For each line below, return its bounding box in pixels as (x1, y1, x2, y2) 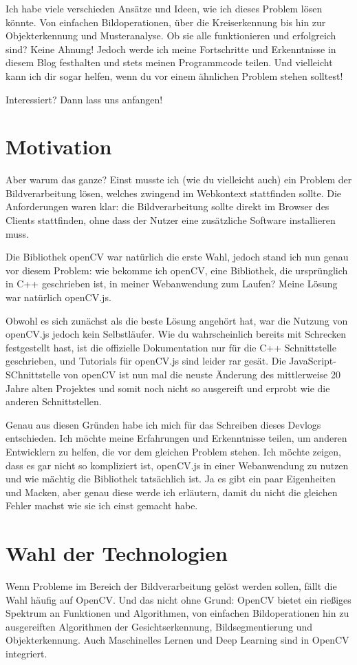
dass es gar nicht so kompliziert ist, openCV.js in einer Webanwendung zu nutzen (6, 458, 349, 472)
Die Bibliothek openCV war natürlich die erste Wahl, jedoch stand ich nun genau (6, 249, 349, 264)
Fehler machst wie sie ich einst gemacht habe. (6, 498, 198, 513)
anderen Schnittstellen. (6, 394, 102, 409)
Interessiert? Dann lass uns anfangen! (6, 92, 163, 106)
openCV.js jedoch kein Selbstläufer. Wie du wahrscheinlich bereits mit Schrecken (6, 327, 347, 341)
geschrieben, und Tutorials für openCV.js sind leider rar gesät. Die (6, 354, 286, 368)
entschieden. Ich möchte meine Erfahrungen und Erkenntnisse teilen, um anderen (6, 431, 347, 445)
